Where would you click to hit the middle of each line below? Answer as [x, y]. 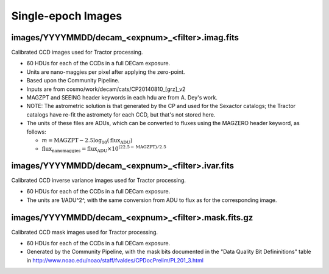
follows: [36, 132]
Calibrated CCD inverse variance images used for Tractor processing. [98, 180]
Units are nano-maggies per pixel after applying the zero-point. [106, 72]
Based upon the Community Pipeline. [73, 81]
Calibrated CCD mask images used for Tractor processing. [85, 232]
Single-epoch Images [67, 16]
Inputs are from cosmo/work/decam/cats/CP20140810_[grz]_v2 [106, 89]
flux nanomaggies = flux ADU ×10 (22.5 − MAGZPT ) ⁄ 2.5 [104, 149]
